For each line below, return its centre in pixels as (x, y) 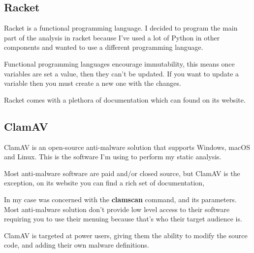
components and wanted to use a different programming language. (104, 47)
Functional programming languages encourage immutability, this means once (119, 63)
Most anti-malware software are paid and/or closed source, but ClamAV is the (122, 173)
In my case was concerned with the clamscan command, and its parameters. (120, 199)
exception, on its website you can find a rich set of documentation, (104, 183)
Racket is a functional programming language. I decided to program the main (121, 28)
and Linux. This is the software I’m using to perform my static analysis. (113, 157)
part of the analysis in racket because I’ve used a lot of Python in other (112, 37)
